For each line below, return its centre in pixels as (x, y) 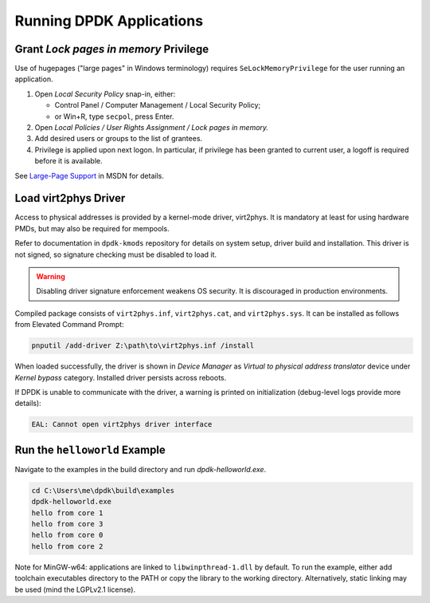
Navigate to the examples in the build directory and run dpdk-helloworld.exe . (141, 469)
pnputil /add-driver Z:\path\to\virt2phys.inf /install (143, 346)
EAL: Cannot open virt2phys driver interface (122, 424)
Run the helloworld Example (90, 449)
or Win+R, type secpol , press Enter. (114, 116)
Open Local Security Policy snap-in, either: (105, 94)
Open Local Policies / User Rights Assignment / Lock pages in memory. (152, 128)
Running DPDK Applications (109, 21)
